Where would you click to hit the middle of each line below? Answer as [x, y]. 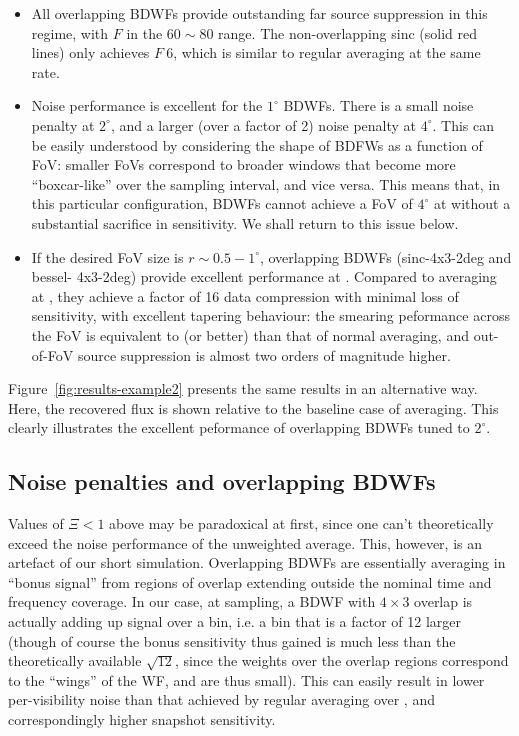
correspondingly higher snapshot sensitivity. [142, 719]
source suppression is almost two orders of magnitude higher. [264, 354]
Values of [36, 523]
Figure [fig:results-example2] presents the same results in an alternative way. [243, 388]
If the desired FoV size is [107, 256]
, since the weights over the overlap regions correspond [341, 660]
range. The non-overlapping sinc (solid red [347, 32]
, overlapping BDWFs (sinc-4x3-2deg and [385, 256]
